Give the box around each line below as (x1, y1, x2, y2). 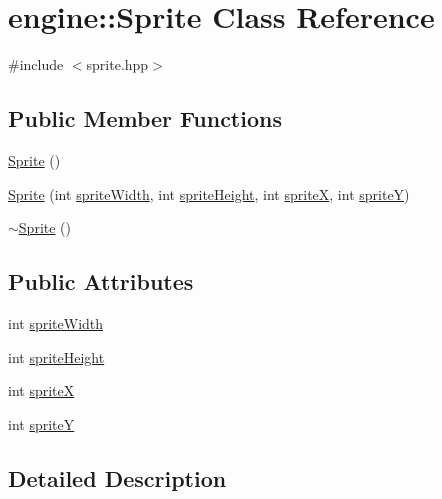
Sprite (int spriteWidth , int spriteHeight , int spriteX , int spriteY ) (8, 183, 410, 204)
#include (8, 54, 64, 75)
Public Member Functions (8, 103, 282, 134)
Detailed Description (8, 462, 227, 493)
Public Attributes (8, 266, 194, 297)
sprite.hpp (86, 54, 149, 75)
